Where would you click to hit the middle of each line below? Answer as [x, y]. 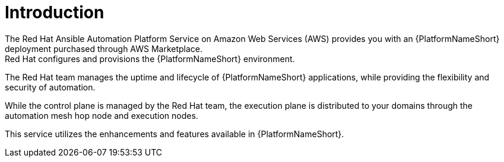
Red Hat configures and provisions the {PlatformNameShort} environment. [150, 59]
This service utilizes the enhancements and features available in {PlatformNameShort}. [175, 134]
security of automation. [50, 87]
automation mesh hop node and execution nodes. [102, 115]
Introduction [55, 12]
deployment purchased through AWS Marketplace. [104, 48]
